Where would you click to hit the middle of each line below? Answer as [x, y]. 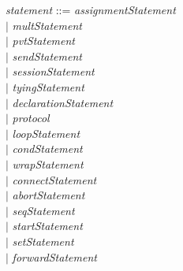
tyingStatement [48, 86]
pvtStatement [43, 41]
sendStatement [47, 56]
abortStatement [49, 195]
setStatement [43, 241]
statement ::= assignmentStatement [91, 9]
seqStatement [43, 210]
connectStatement [54, 179]
